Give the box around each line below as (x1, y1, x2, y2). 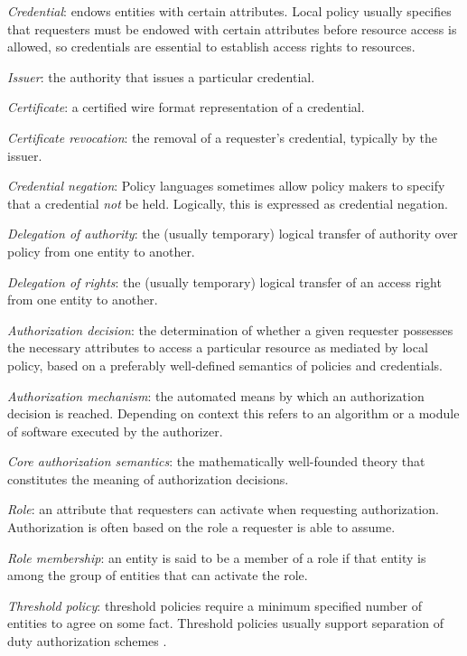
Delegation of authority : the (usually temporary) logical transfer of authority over (7, 224, 458, 243)
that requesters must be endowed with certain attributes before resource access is (7, 19, 457, 38)
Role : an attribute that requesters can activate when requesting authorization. (7, 500, 439, 519)
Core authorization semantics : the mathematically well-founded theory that (7, 452, 425, 471)
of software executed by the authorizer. (7, 421, 223, 440)
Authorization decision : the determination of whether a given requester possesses (7, 320, 453, 339)
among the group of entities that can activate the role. (7, 566, 308, 585)
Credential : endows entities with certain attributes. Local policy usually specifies (7, 2, 452, 20)
